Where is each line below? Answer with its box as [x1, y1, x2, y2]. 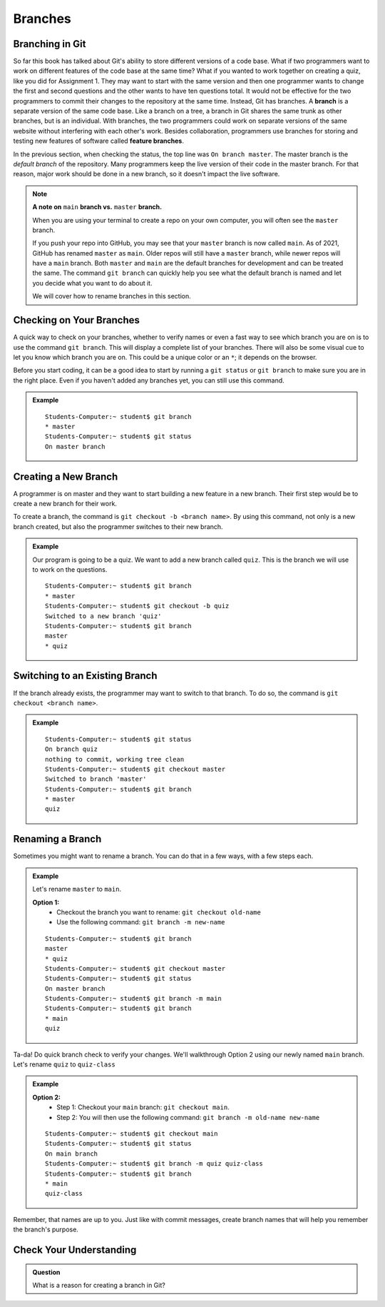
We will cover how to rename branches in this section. [32, 292, 192, 301]
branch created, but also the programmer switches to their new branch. [13, 522, 224, 531]
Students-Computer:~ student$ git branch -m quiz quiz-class [45, 1160, 263, 1168]
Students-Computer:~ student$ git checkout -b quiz [45, 602, 230, 610]
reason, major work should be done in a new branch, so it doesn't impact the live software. [13, 170, 280, 178]
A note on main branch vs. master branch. [32, 203, 163, 211]
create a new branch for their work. [13, 499, 118, 508]
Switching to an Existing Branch [13, 670, 158, 682]
